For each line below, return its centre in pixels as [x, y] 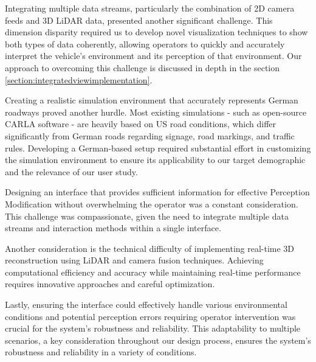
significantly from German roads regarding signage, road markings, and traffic [150, 135]
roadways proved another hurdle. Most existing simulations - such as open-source [156, 112]
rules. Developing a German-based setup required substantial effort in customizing [158, 148]
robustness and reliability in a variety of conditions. [101, 352]
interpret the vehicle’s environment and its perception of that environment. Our [153, 56]
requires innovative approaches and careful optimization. [110, 284]
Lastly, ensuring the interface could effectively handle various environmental [146, 305]
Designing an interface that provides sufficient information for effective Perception [157, 192]
